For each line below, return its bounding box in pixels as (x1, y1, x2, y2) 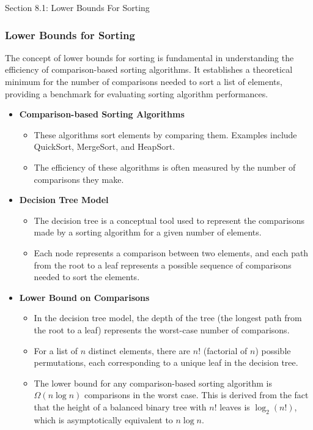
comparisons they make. (34, 172, 124, 185)
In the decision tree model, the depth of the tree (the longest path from (34, 311, 302, 324)
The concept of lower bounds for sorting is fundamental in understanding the (5, 51, 294, 64)
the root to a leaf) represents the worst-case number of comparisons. (34, 323, 290, 336)
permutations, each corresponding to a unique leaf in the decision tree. (34, 356, 298, 369)
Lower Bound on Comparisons (19, 291, 150, 303)
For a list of (34, 344, 78, 357)
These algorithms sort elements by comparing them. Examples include (34, 128, 297, 141)
